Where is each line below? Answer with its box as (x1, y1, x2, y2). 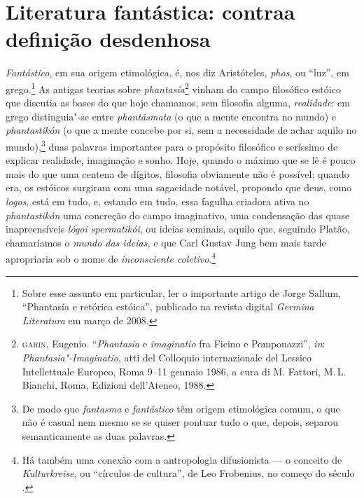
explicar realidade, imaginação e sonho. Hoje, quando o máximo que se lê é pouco (6, 153, 356, 167)
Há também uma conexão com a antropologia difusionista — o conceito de (22, 452, 342, 466)
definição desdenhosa (6, 25, 211, 53)
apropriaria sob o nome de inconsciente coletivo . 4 (6, 249, 216, 265)
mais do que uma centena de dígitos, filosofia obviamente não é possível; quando (6, 166, 349, 181)
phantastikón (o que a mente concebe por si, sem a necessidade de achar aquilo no (6, 123, 357, 137)
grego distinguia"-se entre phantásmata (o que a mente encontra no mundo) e (6, 109, 337, 123)
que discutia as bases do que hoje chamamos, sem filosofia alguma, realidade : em (6, 95, 350, 110)
